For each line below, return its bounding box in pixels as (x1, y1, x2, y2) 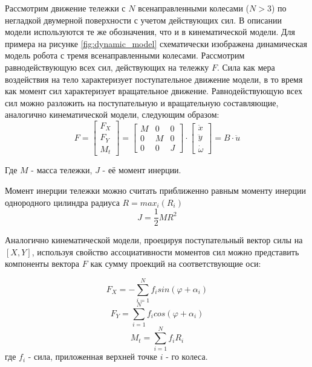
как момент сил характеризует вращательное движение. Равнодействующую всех (5, 85, 302, 97)
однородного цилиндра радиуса (5, 196, 120, 208)
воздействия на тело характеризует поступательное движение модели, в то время (5, 72, 303, 85)
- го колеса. (166, 350, 208, 363)
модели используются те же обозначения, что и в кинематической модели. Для (5, 25, 295, 38)
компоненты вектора (5, 257, 80, 270)
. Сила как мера (216, 60, 275, 73)
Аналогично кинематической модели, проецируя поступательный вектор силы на (5, 234, 303, 246)
